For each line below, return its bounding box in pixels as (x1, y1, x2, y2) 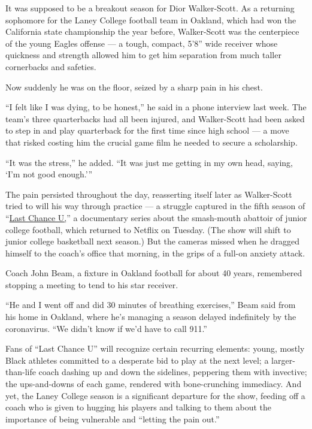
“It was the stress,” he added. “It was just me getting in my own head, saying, (5, 156, 293, 168)
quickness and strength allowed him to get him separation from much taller (5, 49, 281, 61)
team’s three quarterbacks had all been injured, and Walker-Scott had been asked (5, 112, 305, 125)
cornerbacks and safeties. (5, 60, 96, 72)
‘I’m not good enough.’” (5, 168, 93, 180)
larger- (271, 354, 295, 366)
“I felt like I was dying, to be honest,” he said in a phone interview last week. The (5, 101, 307, 113)
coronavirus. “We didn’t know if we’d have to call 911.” (5, 322, 207, 334)
